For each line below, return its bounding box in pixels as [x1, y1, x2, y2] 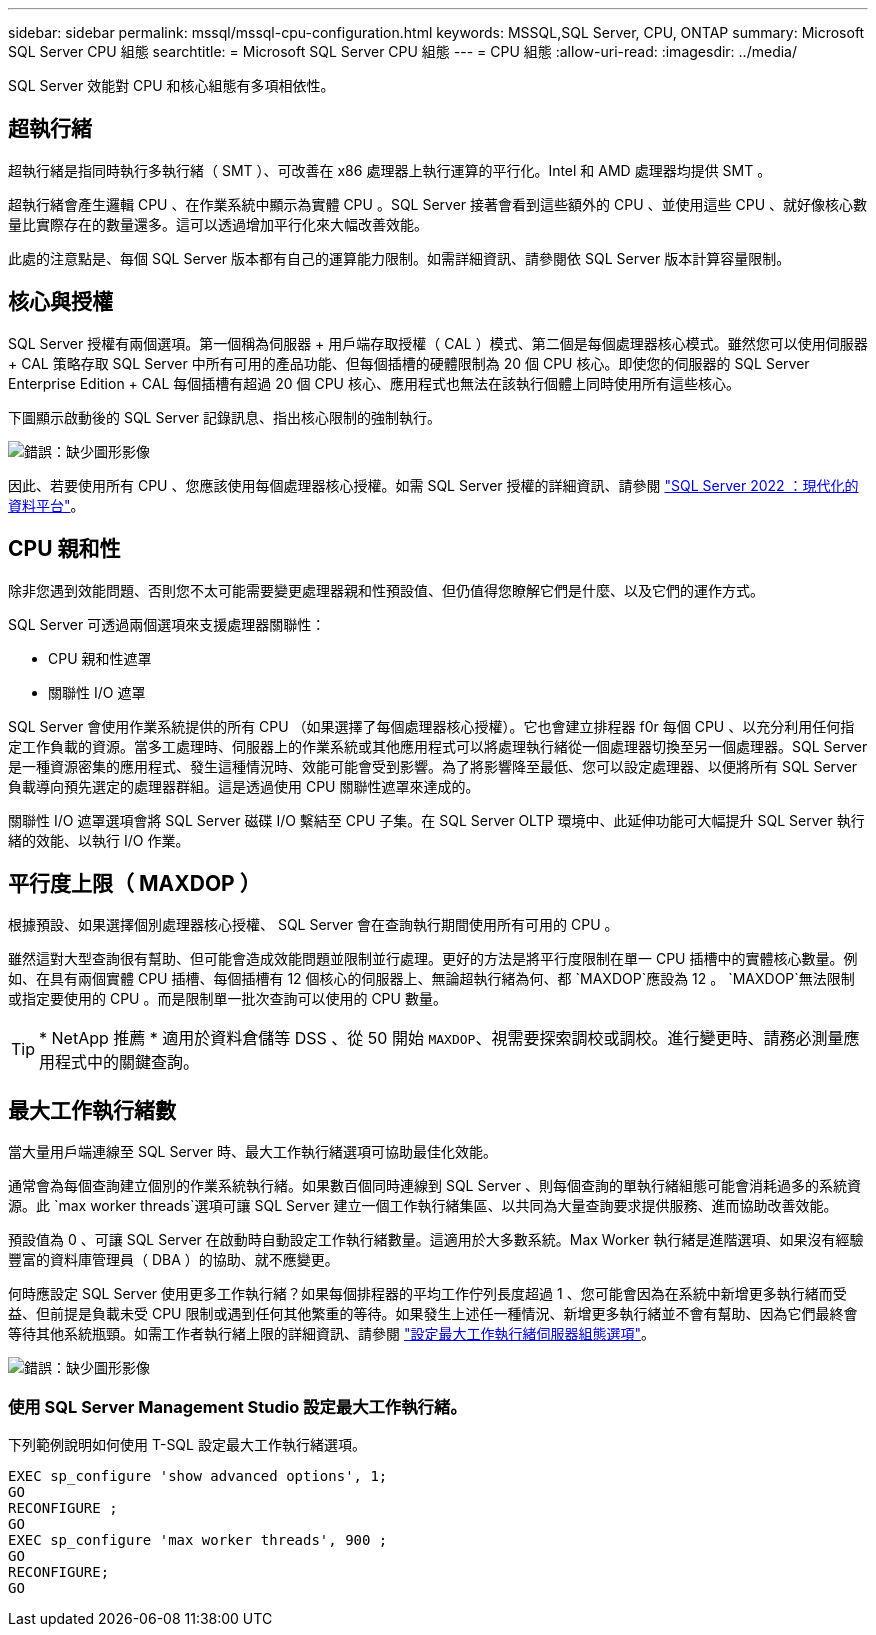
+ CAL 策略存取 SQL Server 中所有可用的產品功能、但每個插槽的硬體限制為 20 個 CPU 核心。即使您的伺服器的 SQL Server [8, 354, 810, 372]
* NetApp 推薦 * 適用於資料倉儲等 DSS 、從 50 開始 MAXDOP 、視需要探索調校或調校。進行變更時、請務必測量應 [39, 1028, 860, 1049]
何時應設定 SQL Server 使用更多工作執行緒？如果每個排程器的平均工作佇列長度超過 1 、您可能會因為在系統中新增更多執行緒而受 [8, 1285, 847, 1303]
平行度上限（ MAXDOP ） [8, 870, 261, 896]
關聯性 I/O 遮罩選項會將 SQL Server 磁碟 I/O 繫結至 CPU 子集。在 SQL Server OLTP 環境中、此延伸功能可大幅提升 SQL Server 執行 [8, 811, 865, 829]
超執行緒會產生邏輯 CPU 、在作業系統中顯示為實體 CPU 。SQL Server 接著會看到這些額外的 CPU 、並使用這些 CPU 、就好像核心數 [8, 195, 867, 213]
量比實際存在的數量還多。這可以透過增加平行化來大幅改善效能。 [8, 215, 428, 233]
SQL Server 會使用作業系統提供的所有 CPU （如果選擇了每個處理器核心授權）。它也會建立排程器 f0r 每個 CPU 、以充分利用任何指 [8, 717, 855, 735]
